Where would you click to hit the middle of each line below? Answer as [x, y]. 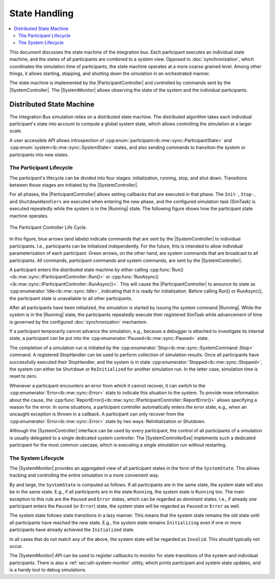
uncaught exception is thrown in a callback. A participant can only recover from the [97, 414]
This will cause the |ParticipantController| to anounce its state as [188, 284]
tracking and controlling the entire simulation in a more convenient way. [84, 475]
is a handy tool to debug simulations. [48, 570]
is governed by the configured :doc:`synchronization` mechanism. [78, 322]
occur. [16, 546]
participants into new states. [39, 154]
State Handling [42, 13]
